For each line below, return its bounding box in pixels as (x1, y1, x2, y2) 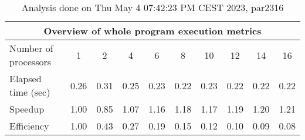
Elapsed (9, 72, 42, 85)
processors (9, 55, 52, 68)
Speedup (9, 102, 45, 116)
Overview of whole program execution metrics (43, 24, 262, 37)
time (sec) (9, 85, 50, 99)
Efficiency (9, 119, 49, 132)
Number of (9, 41, 53, 55)
